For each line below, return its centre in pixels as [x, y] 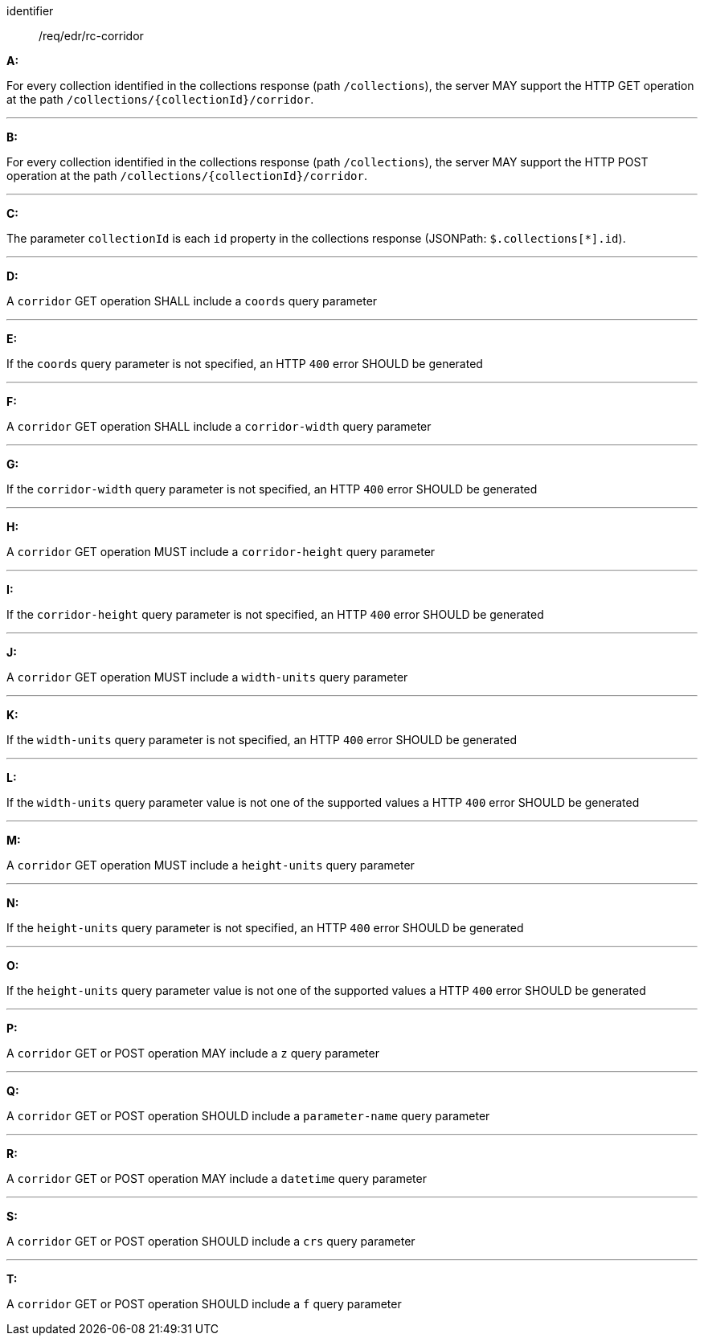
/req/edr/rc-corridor [91, 36]
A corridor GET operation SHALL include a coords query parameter [192, 301]
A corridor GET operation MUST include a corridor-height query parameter [221, 552]
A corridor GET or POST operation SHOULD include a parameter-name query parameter [248, 1116]
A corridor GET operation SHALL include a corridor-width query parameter [219, 426]
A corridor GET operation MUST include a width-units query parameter [207, 677]
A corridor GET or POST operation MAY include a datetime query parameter [217, 1178]
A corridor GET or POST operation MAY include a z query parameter [193, 1053]
